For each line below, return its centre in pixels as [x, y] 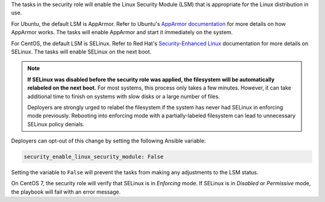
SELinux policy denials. [56, 124]
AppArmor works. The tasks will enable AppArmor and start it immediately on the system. [122, 32]
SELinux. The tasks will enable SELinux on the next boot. [81, 52]
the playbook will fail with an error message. [66, 192]
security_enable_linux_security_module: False [94, 157]
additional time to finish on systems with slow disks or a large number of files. [124, 96]
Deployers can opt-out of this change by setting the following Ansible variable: [108, 141]
